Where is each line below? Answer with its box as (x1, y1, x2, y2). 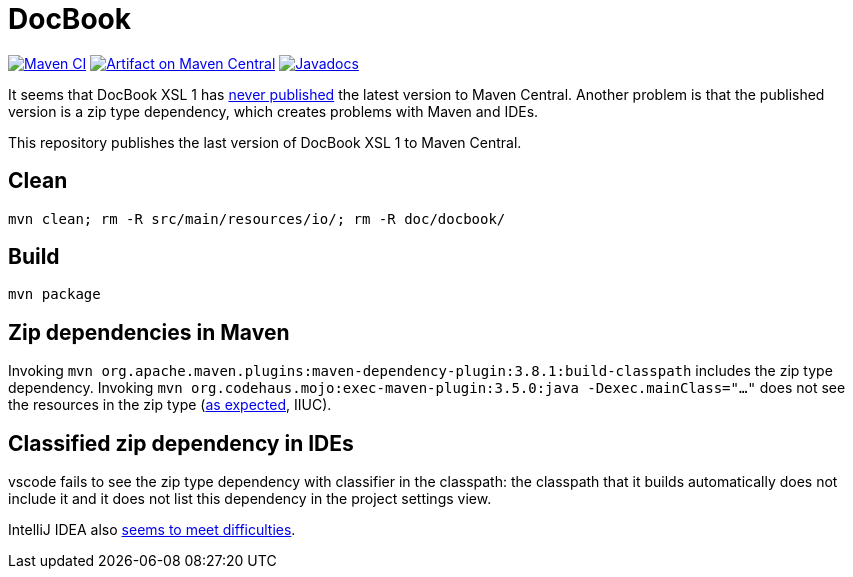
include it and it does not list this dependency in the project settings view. (8, 490, 492, 508)
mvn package (8, 286, 101, 303)
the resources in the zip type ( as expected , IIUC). (8, 396, 332, 414)
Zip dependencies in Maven (8, 319, 290, 345)
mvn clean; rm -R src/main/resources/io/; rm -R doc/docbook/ (8, 210, 506, 227)
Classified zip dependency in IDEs (8, 430, 354, 456)
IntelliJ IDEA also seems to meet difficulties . (8, 521, 296, 539)
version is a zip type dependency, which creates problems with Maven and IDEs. (8, 102, 539, 120)
